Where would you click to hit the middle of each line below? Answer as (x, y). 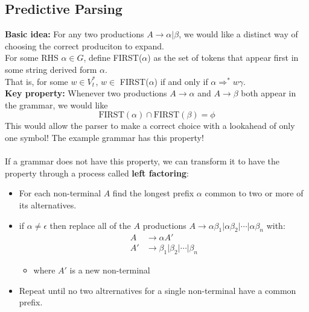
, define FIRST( (113, 58)
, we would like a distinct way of (238, 34)
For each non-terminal (60, 193)
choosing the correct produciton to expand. (84, 45)
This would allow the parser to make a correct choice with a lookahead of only (150, 126)
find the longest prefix (153, 193)
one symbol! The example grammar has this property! (104, 137)
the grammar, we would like (56, 105)
